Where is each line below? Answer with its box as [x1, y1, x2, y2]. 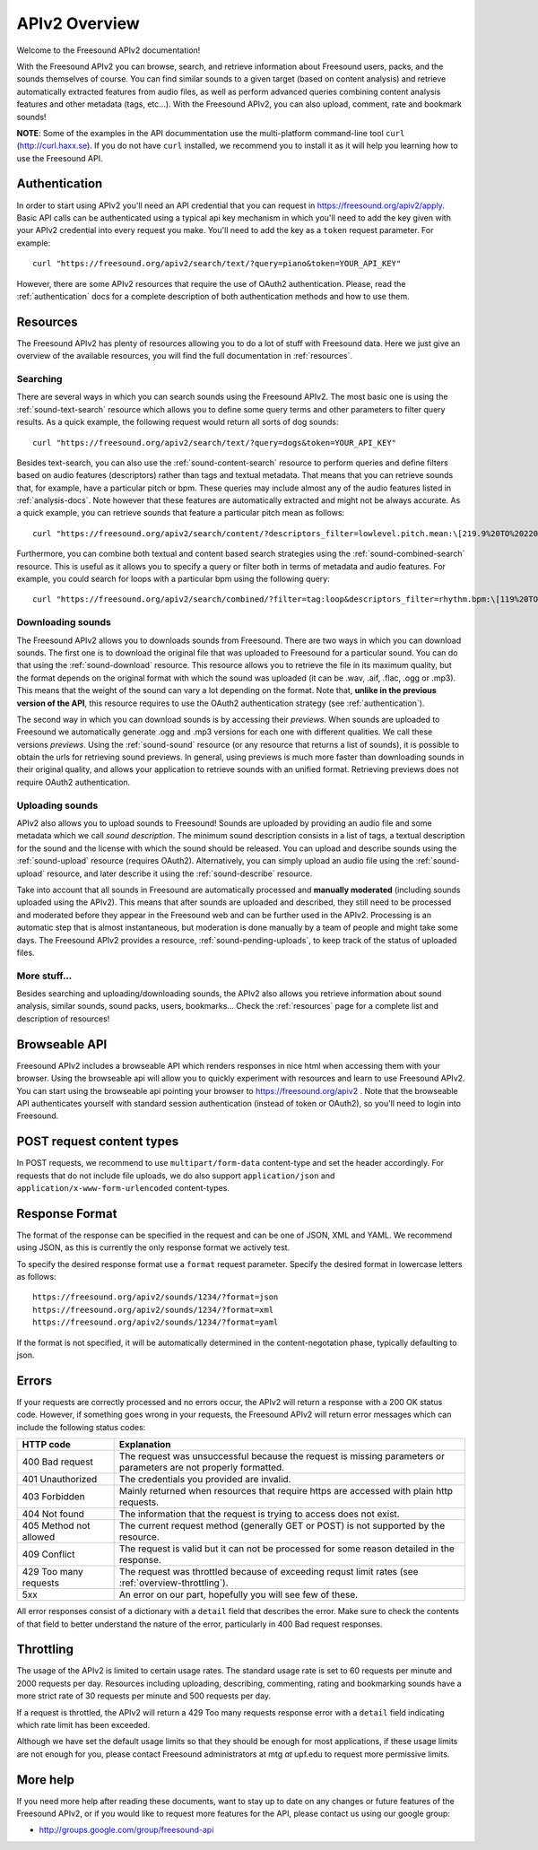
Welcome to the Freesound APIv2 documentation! [16, 45, 201, 56]
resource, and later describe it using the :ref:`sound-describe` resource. [46, 868, 313, 879]
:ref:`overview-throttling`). [118, 1576, 229, 1589]
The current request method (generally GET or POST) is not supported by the [118, 1520, 446, 1533]
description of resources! [16, 1013, 110, 1024]
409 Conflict [22, 1548, 75, 1560]
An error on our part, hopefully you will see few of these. [118, 1588, 359, 1601]
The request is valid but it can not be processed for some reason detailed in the [118, 1542, 455, 1555]
